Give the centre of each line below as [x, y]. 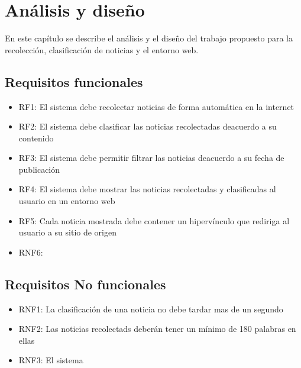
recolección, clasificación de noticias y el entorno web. [102, 49]
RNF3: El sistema [51, 360]
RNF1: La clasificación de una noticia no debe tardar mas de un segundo [151, 309]
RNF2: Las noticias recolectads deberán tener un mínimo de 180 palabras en [157, 329]
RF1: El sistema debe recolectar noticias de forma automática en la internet [156, 106]
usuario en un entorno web [67, 201]
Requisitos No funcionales [85, 284]
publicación [39, 169]
